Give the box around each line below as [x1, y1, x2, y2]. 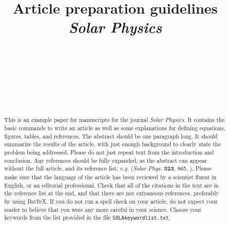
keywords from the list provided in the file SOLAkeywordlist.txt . [4, 213, 171, 222]
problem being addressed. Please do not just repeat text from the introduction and [4, 148, 214, 156]
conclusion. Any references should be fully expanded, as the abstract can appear [4, 156, 207, 164]
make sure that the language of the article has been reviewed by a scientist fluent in [4, 173, 217, 181]
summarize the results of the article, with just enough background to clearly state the [4, 140, 221, 148]
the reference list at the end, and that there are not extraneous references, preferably [4, 189, 219, 197]
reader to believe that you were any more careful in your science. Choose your [4, 205, 202, 213]
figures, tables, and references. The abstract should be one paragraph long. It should [4, 132, 218, 140]
